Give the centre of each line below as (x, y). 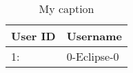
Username (94, 36)
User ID (33, 36)
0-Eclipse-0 (93, 56)
